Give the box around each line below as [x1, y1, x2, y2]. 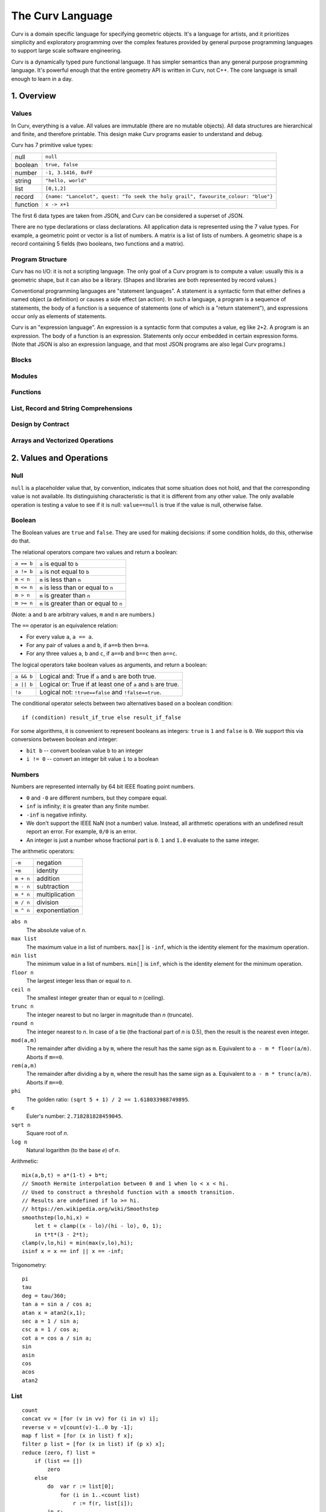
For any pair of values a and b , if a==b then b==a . [26, 642, 150, 649]
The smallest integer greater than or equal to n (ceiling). [26, 994, 165, 1001]
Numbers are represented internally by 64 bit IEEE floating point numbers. [11, 783, 196, 790]
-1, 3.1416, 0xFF [45, 169, 93, 176]
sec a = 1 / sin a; [22, 1318, 80, 1325]
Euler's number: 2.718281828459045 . [26, 1113, 123, 1120]
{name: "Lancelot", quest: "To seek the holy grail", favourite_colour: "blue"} [45, 194, 273, 200]
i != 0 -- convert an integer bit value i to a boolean [26, 755, 159, 763]
